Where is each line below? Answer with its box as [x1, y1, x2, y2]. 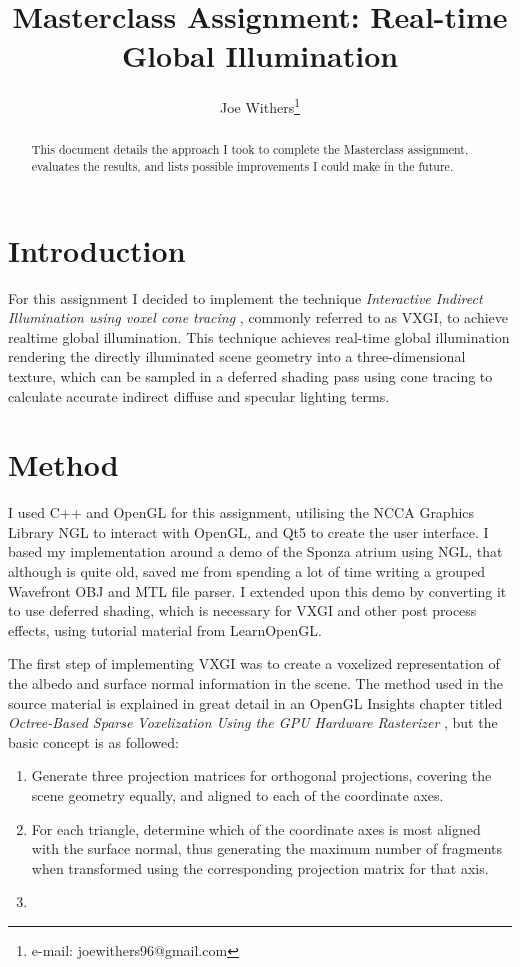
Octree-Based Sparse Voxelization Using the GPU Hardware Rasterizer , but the [8, 712, 498, 733]
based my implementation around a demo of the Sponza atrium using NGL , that [8, 541, 503, 562]
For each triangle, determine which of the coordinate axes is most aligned [31, 818, 481, 839]
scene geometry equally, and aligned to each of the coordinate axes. [31, 785, 444, 806]
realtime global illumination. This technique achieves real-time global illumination [8, 326, 510, 347]
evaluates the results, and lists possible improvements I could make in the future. [31, 158, 454, 175]
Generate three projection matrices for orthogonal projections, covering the [31, 765, 492, 786]
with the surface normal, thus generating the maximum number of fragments [31, 838, 502, 859]
